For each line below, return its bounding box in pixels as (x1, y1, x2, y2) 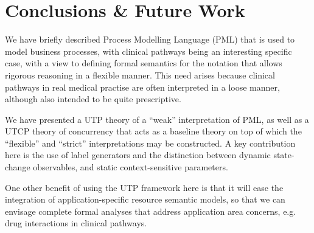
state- (273, 148, 295, 161)
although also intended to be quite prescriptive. (5, 92, 181, 105)
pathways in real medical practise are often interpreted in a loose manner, (5, 80, 280, 93)
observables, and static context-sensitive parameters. (33, 161, 228, 173)
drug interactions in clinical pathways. (5, 217, 147, 229)
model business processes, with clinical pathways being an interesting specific (5, 44, 292, 57)
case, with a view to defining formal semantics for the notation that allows (5, 57, 282, 69)
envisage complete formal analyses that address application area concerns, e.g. (5, 204, 296, 217)
